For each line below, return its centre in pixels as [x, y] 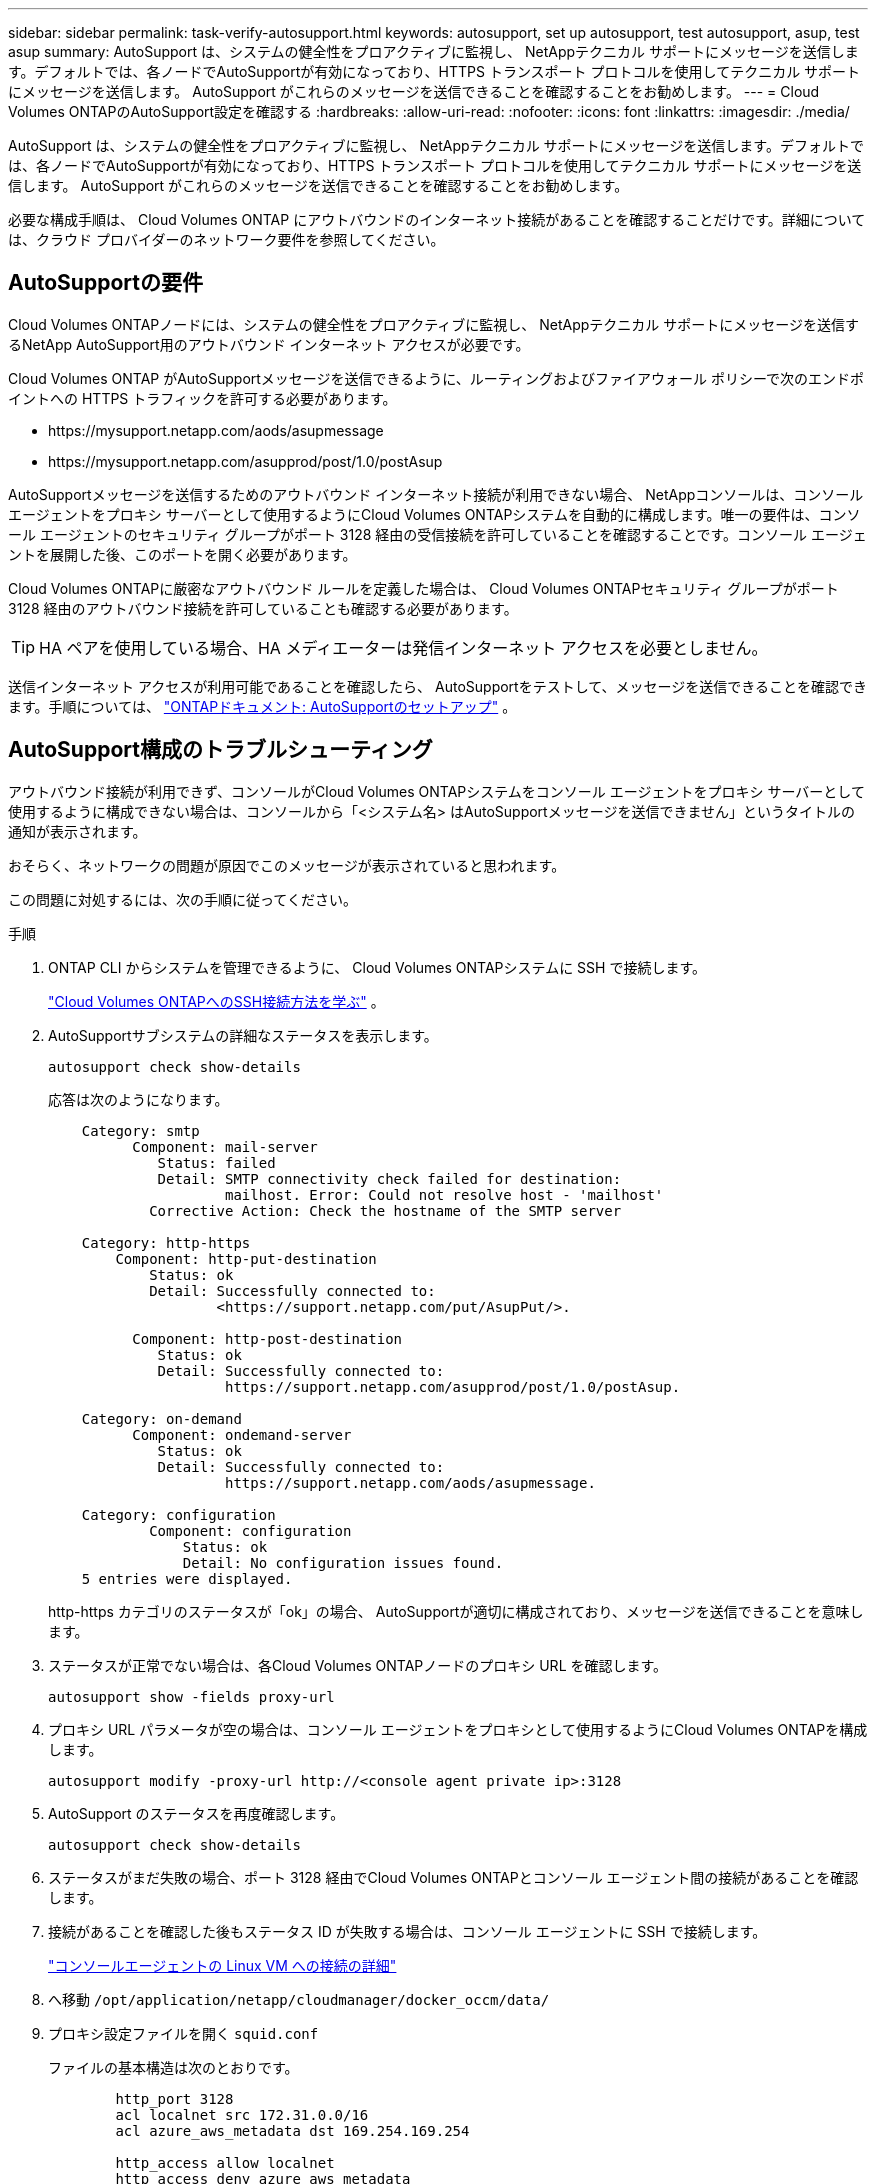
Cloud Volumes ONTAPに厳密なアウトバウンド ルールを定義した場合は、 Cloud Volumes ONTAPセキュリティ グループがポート [423, 588]
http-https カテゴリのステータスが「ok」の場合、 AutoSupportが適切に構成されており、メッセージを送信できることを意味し [456, 1611]
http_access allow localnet [225, 2162]
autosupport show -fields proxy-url [191, 1696]
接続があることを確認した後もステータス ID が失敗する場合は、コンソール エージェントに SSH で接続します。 [407, 1931]
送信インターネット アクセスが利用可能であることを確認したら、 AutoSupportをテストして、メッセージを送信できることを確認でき [437, 686]
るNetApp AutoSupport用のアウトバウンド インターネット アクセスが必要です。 [269, 344]
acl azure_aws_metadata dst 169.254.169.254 [292, 2130]
